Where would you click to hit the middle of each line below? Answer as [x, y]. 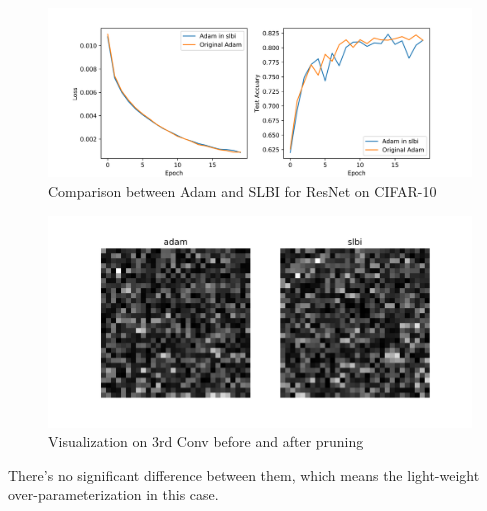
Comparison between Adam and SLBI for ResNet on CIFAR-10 [242, 190]
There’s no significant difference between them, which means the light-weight [244, 474]
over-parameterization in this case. [113, 494]
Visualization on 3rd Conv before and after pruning [206, 441]
